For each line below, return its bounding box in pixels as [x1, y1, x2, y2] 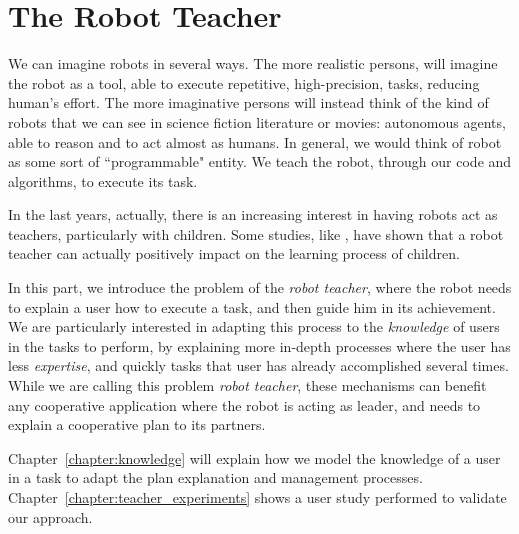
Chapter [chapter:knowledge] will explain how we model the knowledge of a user [8, 447, 501, 468]
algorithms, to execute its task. [8, 170, 198, 191]
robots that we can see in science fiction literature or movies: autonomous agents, [8, 111, 506, 132]
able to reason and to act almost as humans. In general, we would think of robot [8, 131, 502, 152]
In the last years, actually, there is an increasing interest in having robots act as [8, 204, 498, 225]
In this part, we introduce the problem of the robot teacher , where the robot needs [8, 277, 512, 298]
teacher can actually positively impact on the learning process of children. [8, 243, 460, 264]
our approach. [8, 506, 93, 527]
